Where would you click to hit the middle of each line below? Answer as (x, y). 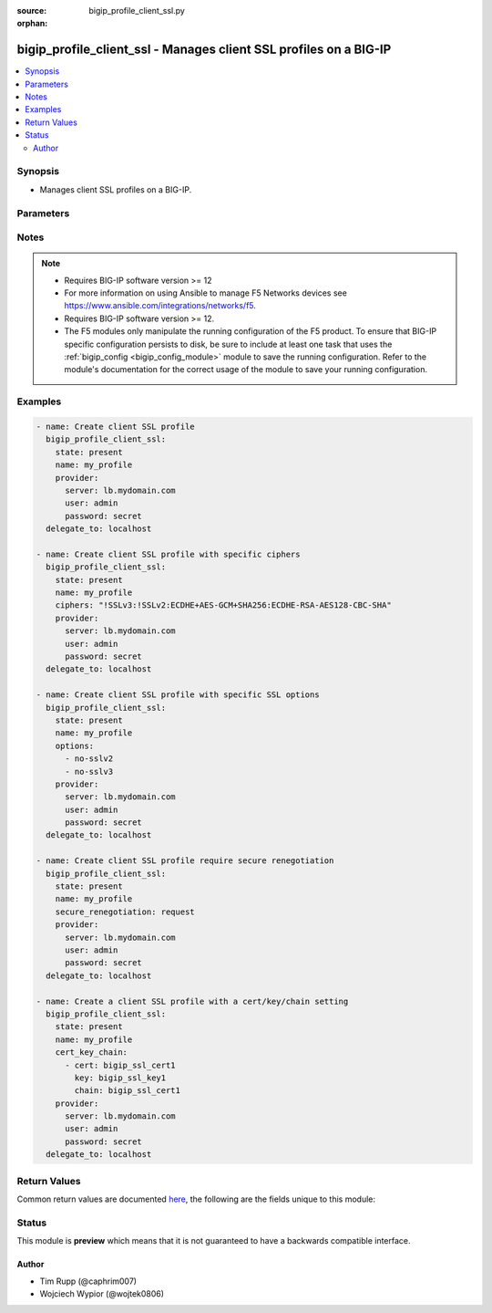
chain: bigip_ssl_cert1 (128, 1091)
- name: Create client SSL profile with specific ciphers (168, 554)
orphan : (32, 24)
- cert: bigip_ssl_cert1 (121, 1065)
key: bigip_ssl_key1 (120, 1078)
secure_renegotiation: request (125, 912)
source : (32, 10)
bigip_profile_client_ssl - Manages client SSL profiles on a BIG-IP (204, 50)
